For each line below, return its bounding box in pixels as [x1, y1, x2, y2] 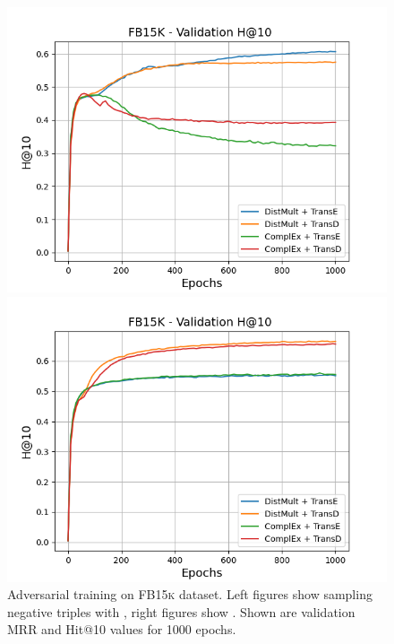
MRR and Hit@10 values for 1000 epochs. [7, 620, 236, 639]
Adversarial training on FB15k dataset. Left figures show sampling [7, 585, 373, 604]
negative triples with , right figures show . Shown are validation [7, 602, 355, 621]
